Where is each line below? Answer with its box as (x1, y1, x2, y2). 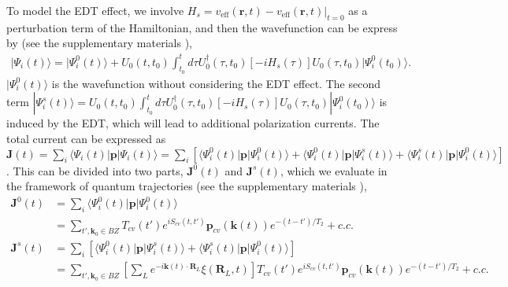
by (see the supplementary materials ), (6, 35, 192, 51)
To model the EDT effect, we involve (6, 2, 184, 18)
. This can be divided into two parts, (6, 162, 184, 178)
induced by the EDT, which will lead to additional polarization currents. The (6, 115, 380, 131)
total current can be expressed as (6, 130, 166, 146)
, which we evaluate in (280, 162, 387, 178)
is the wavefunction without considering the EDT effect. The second (51, 75, 380, 91)
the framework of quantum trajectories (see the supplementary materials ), (6, 178, 367, 194)
